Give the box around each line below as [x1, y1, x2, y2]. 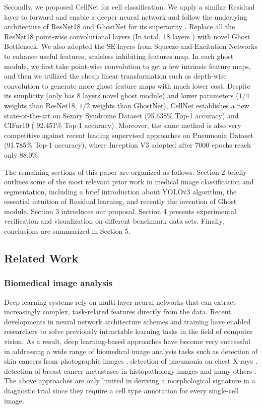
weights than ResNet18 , [4, 100, 77, 110]
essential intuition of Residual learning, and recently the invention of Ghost [4, 196, 237, 207]
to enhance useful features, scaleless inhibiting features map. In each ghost [4, 50, 234, 61]
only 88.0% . [4, 149, 40, 160]
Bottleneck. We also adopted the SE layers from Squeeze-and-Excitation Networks [4, 41, 257, 51]
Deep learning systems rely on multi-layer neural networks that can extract [4, 296, 236, 307]
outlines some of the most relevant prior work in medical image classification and [4, 176, 254, 187]
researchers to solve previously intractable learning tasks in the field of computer [4, 326, 253, 336]
